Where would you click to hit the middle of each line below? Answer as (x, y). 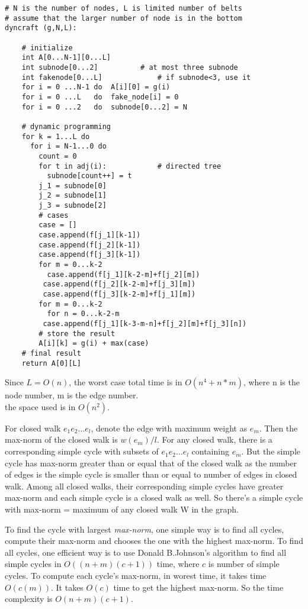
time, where (178, 564)
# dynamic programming (66, 126)
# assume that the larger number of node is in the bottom (123, 18)
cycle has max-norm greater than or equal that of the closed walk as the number (151, 463)
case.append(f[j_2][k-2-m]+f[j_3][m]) (119, 284)
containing (210, 451)
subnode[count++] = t (89, 176)
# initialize (47, 48)
